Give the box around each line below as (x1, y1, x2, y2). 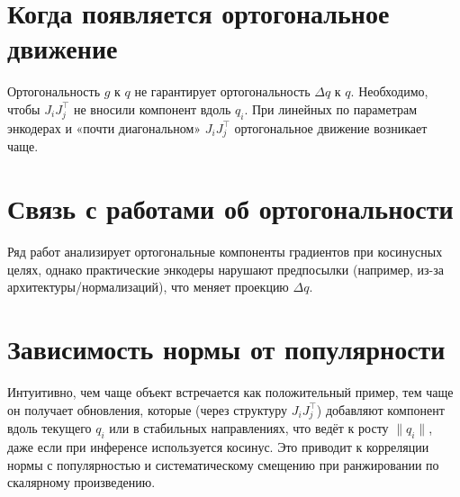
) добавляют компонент (316, 400, 445, 419)
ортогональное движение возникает (234, 118, 428, 137)
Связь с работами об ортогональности (7, 190, 454, 227)
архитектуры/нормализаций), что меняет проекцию (7, 277, 289, 296)
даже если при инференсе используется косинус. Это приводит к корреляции (7, 438, 429, 456)
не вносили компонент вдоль (73, 99, 231, 118)
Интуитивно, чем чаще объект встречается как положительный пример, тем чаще (7, 383, 454, 402)
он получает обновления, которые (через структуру (7, 400, 288, 419)
